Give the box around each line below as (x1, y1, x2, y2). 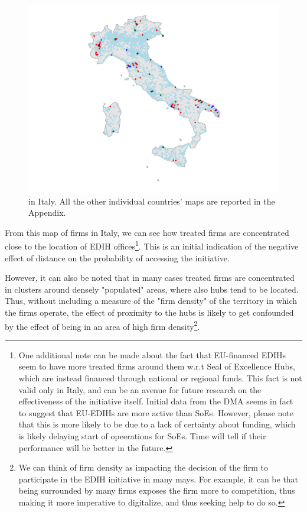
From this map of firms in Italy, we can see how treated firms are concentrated (5, 226, 289, 238)
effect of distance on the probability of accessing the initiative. (5, 251, 230, 264)
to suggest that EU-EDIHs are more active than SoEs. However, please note (18, 406, 293, 419)
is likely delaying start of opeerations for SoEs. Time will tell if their (18, 430, 266, 442)
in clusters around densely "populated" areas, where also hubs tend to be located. (5, 283, 299, 295)
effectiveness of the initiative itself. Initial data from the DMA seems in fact (18, 395, 293, 407)
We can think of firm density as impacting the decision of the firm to (18, 461, 269, 474)
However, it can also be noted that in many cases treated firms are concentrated (5, 271, 295, 284)
